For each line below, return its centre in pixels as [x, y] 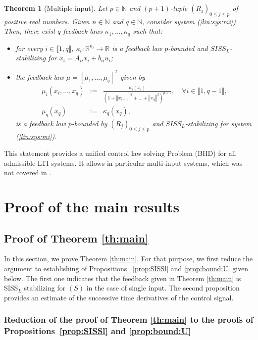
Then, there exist [30, 31]
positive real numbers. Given [47, 21]
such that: [148, 31]
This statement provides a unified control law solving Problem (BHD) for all [120, 153]
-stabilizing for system [218, 123]
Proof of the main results [92, 206]
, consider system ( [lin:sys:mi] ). [190, 21]
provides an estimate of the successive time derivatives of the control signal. [119, 297]
